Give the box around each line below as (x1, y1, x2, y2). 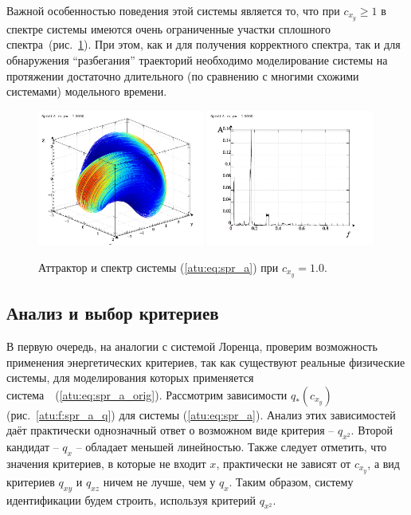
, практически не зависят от (216, 454, 351, 471)
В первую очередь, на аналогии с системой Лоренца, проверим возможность (6, 338, 378, 355)
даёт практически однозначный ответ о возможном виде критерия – (6, 422, 335, 438)
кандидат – (6, 438, 59, 455)
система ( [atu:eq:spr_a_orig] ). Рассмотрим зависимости (6, 386, 288, 403)
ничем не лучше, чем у (103, 473, 216, 489)
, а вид (367, 454, 400, 471)
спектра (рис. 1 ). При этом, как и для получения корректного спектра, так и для (6, 36, 401, 53)
